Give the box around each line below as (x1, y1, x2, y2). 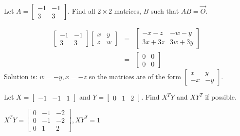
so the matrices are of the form (89, 71, 181, 82)
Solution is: (4, 71, 37, 82)
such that (150, 6, 179, 16)
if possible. (205, 92, 237, 102)
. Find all (68, 6, 95, 16)
